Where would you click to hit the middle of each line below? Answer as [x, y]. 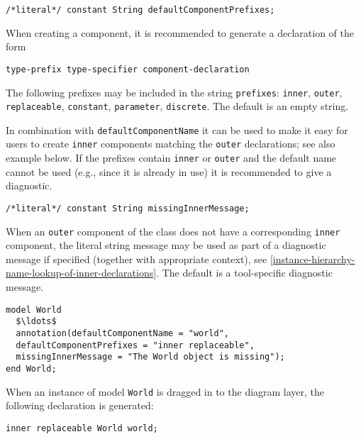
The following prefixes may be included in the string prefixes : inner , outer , [174, 92]
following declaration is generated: [80, 405]
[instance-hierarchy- [312, 259]
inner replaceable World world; [82, 428]
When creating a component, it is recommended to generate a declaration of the [180, 32]
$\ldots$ [36, 322]
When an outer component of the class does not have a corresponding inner [173, 231]
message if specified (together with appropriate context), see [137, 259]
